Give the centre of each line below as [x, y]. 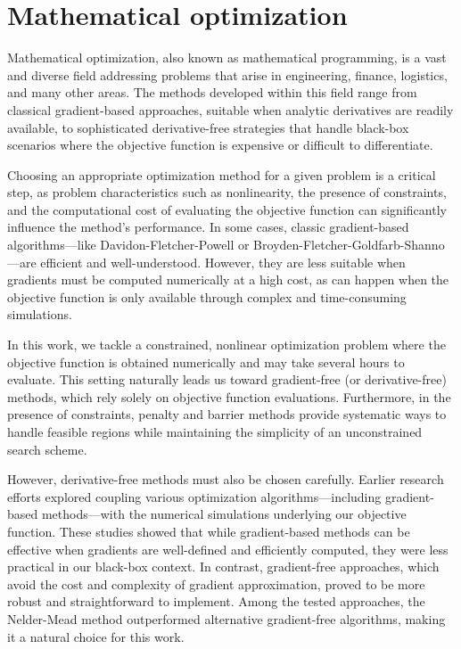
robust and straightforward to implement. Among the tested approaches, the [216, 601]
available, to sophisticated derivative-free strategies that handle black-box [208, 127]
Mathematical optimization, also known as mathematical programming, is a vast [227, 58]
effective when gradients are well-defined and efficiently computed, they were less [228, 549]
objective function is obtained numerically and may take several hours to [206, 361]
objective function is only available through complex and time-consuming [207, 296]
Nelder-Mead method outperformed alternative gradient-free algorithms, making [226, 618]
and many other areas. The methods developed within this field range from [212, 92]
